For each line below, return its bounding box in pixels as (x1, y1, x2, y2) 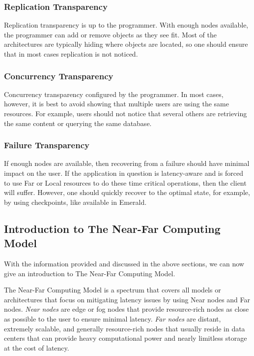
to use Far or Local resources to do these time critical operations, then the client (4, 177, 247, 188)
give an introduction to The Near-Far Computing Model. (4, 268, 175, 278)
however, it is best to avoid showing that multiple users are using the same (4, 98, 229, 109)
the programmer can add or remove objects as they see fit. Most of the (4, 29, 217, 39)
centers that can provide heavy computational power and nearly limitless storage (4, 333, 247, 343)
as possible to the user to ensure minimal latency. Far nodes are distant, (4, 313, 221, 324)
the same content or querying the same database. (4, 118, 152, 128)
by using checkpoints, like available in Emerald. (4, 196, 147, 207)
